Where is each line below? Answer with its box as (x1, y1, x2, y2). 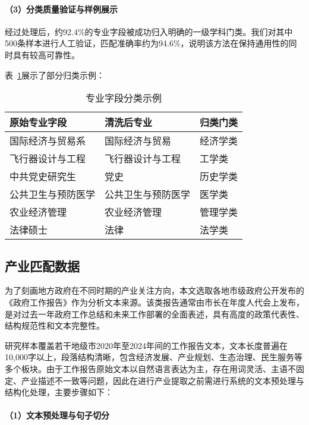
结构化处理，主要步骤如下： (5, 386, 113, 398)
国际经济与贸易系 (10, 134, 86, 148)
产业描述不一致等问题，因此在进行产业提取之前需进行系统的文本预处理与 (21, 374, 304, 386)
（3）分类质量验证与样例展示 (5, 2, 118, 15)
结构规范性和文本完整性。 (5, 319, 105, 332)
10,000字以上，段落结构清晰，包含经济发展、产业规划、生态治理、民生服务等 (5, 351, 302, 363)
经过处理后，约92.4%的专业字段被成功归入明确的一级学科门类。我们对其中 (5, 25, 293, 37)
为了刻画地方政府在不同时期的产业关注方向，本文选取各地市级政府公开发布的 (5, 284, 304, 297)
